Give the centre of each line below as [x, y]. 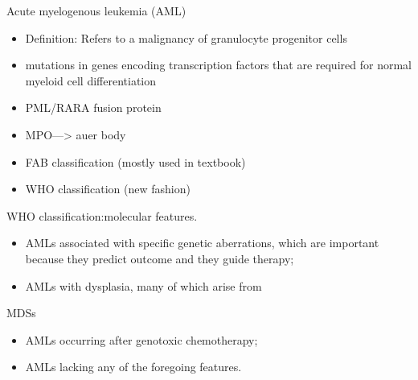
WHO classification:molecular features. [102, 215]
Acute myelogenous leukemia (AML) [96, 10]
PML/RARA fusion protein [93, 107]
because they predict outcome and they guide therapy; [160, 258]
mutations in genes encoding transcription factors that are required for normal [218, 65]
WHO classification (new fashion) [108, 189]
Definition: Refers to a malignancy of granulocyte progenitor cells [186, 37]
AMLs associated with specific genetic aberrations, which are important [202, 243]
